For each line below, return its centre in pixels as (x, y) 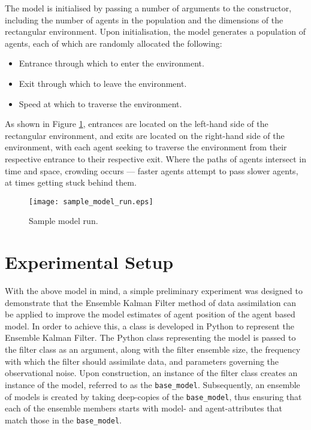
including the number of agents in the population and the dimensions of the (144, 19)
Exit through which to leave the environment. (103, 83)
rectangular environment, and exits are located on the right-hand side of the (145, 135)
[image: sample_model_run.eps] (91, 202)
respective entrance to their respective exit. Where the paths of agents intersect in (156, 158)
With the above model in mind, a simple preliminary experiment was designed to (154, 291)
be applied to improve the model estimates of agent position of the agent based (150, 314)
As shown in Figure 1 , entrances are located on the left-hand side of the (137, 124)
